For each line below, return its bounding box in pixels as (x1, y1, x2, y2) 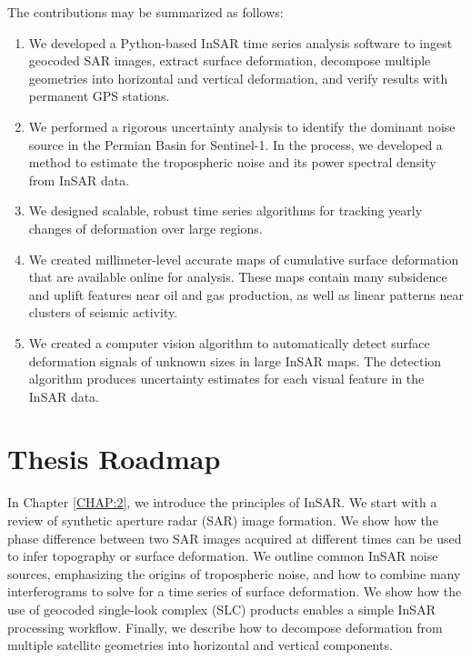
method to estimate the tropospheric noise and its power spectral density (28, 153, 436, 172)
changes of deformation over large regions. (28, 218, 263, 237)
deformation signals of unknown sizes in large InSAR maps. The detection (28, 351, 442, 370)
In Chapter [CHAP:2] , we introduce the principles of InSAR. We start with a (7, 493, 437, 512)
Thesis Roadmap (7, 440, 221, 477)
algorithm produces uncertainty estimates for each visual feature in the (28, 369, 425, 388)
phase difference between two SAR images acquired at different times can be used (7, 528, 462, 547)
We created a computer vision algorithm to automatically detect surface (28, 333, 430, 352)
